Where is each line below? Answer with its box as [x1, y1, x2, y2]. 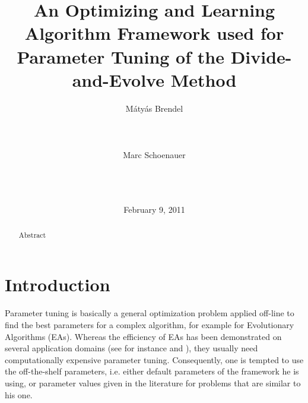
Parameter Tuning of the [17, 44, 224, 68]
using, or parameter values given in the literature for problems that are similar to [5, 376, 301, 389]
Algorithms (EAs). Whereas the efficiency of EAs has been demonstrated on [5, 330, 282, 342]
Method [170, 67, 237, 92]
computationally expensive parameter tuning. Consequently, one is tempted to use [5, 353, 304, 366]
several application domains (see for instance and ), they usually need [5, 342, 258, 354]
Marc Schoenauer [123, 149, 186, 161]
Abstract [18, 229, 46, 240]
